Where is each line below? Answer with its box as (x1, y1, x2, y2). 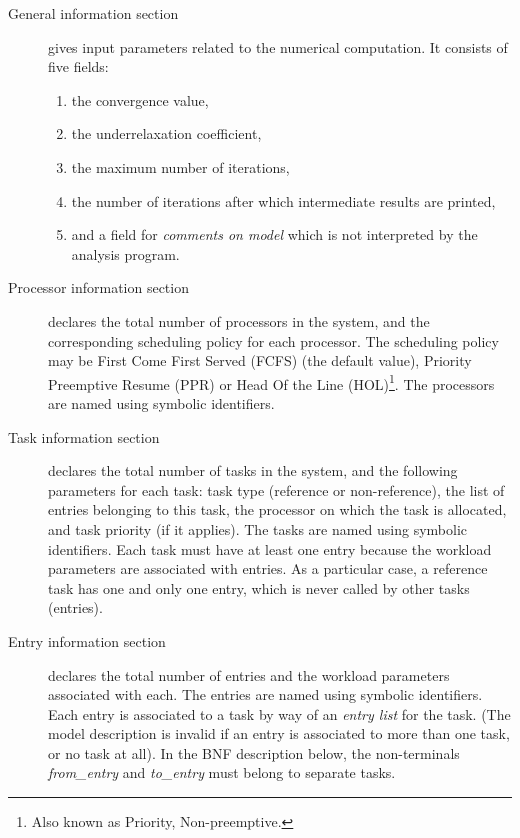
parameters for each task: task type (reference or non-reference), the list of (48, 479, 505, 500)
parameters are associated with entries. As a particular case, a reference (48, 558, 488, 579)
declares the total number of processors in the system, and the (48, 310, 430, 331)
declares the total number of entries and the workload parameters (48, 664, 450, 685)
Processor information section (8, 277, 189, 298)
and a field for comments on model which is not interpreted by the (71, 224, 478, 245)
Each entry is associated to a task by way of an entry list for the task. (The (48, 703, 511, 724)
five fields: (48, 56, 109, 77)
